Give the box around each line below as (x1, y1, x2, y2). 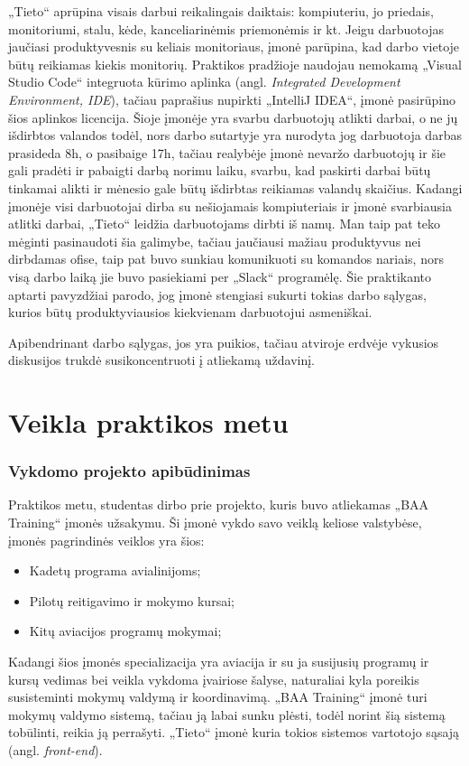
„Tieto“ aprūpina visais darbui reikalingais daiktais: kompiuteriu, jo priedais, (8, 2, 434, 20)
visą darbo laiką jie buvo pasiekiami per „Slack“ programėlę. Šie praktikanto (8, 266, 431, 285)
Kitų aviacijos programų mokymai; (29, 621, 222, 640)
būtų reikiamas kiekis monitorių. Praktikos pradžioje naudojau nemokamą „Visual (8, 54, 462, 73)
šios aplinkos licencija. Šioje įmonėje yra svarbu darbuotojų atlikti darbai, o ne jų (8, 107, 458, 126)
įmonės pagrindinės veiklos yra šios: (8, 530, 205, 549)
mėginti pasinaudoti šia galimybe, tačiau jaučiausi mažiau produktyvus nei (8, 231, 421, 250)
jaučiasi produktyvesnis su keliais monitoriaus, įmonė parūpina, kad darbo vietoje (8, 37, 460, 56)
